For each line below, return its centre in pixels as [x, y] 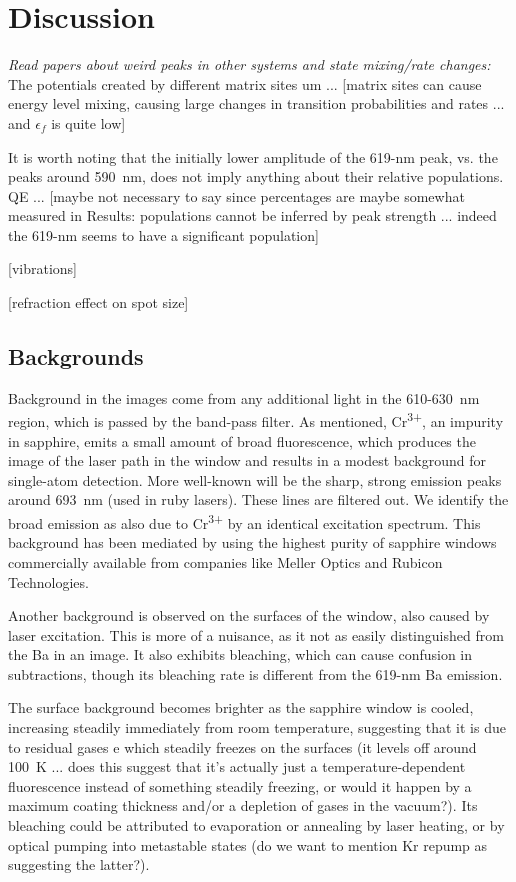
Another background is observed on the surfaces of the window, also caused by [249, 615]
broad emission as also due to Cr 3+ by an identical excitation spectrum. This [244, 521]
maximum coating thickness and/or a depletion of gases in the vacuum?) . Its [243, 805]
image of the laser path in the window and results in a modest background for [247, 460]
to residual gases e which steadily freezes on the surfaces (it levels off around [242, 746]
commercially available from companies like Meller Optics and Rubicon [225, 561]
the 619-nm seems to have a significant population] [163, 234]
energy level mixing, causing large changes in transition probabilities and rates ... [256, 103]
